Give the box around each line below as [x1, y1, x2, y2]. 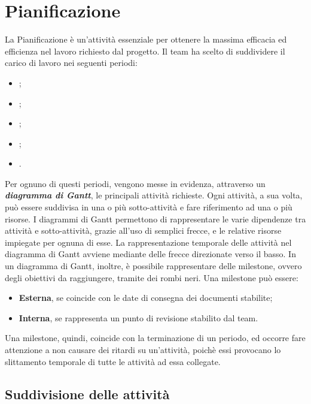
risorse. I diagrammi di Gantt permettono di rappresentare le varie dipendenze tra [5, 212, 306, 225]
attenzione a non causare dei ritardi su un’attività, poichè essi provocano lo [5, 343, 281, 355]
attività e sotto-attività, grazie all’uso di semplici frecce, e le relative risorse [5, 224, 282, 237]
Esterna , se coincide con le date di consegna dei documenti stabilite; [19, 291, 273, 304]
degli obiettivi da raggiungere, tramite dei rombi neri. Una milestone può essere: [5, 271, 298, 284]
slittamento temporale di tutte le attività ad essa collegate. [5, 355, 221, 367]
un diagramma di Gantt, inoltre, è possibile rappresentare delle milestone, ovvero [5, 260, 302, 272]
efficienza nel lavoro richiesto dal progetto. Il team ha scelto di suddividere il [5, 44, 285, 57]
